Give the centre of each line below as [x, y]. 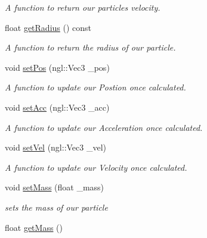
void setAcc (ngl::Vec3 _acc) [57, 107]
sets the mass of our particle [56, 207]
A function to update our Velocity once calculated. [96, 167]
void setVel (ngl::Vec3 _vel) [56, 147]
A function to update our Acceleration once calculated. [104, 127]
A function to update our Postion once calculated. [95, 87]
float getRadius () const [48, 27]
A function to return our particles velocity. [83, 7]
